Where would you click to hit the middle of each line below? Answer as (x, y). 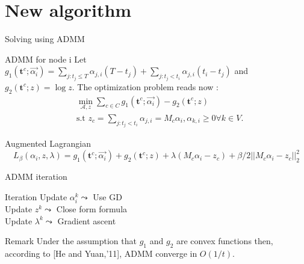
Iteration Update (36, 196)
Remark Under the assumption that (71, 241)
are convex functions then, (225, 241)
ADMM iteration (36, 177)
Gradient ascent (87, 220)
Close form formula (92, 209)
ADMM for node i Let (46, 59)
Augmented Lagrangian (48, 143)
